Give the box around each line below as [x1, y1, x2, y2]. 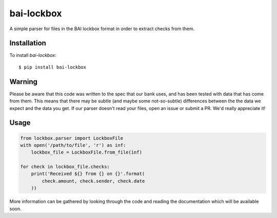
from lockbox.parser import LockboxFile [20, 135, 123, 141]
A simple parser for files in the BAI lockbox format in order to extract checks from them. [9, 26, 195, 32]
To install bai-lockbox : [9, 52, 56, 58]
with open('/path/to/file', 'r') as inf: [20, 142, 126, 148]
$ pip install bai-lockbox [18, 64, 87, 70]
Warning [9, 77, 38, 86]
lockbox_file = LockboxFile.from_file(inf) [31, 149, 142, 156]
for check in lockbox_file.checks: [20, 164, 110, 170]
